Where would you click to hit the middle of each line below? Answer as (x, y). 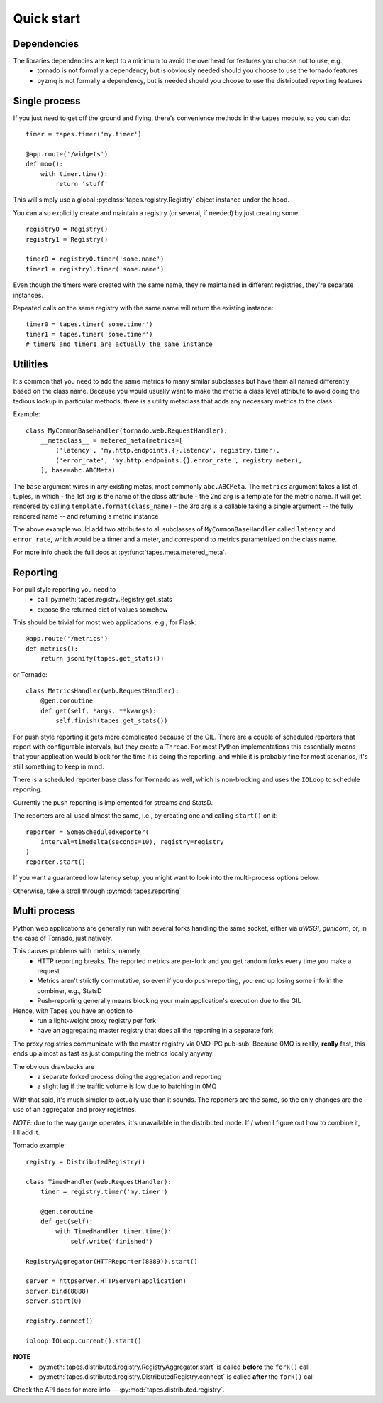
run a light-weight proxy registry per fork (96, 1021)
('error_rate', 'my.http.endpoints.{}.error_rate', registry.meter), (179, 460)
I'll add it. (27, 1132)
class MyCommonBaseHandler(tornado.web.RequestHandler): (127, 430)
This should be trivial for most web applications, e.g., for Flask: (105, 622)
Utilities (30, 364)
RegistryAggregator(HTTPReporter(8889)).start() (112, 1261)
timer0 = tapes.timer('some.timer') (89, 324)
